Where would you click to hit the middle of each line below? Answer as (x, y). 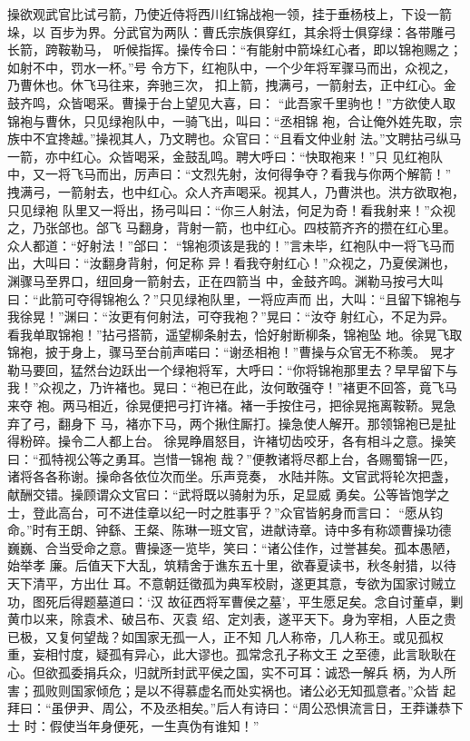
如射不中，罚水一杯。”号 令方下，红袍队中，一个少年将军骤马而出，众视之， (232, 67)
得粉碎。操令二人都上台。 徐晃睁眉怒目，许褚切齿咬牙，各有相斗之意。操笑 (232, 441)
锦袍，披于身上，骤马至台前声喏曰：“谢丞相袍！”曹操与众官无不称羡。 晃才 (231, 352)
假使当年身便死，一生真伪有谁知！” (154, 725)
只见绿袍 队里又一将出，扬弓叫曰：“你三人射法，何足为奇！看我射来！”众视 (231, 209)
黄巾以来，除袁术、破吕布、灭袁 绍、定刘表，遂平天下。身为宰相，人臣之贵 (232, 619)
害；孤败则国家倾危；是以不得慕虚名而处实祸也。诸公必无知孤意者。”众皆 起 (232, 690)
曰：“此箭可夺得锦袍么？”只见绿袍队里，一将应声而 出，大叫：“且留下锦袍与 (235, 298)
